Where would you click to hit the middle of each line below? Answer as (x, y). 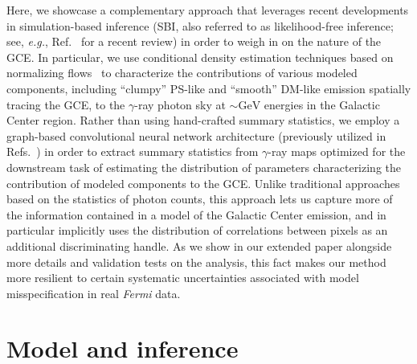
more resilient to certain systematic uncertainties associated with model (183, 278)
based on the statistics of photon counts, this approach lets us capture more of (200, 199)
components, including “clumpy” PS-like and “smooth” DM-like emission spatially (209, 88)
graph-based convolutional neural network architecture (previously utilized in (196, 135)
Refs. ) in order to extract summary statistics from (133, 151)
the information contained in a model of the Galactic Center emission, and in (196, 214)
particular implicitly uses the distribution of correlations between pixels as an (197, 230)
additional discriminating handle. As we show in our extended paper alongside (199, 245)
